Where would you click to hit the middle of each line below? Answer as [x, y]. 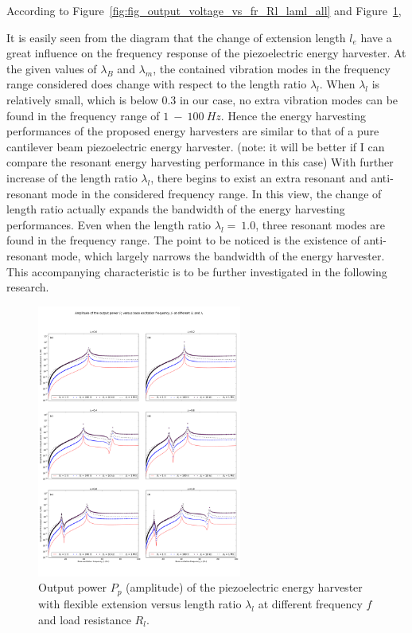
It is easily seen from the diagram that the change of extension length [176, 37]
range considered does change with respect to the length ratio [157, 84]
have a [376, 37]
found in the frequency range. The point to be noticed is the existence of [183, 240]
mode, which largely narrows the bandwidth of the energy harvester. [218, 255]
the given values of [52, 68]
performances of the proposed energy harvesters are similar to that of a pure [193, 131]
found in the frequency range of [83, 115]
